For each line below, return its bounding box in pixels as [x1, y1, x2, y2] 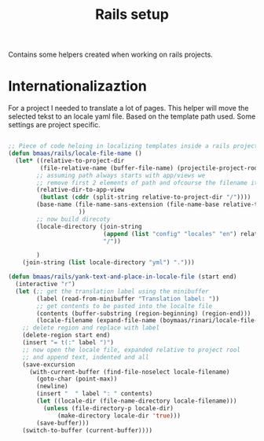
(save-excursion [22, 360, 76, 369]
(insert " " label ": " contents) [36, 390, 153, 398]
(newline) [36, 383, 68, 391]
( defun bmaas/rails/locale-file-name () [8, 149, 143, 157]
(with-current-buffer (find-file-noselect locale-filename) [28, 368, 230, 376]
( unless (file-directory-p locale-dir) [42, 404, 174, 412]
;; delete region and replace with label [22, 324, 159, 332]
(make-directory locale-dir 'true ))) [57, 411, 181, 420]
